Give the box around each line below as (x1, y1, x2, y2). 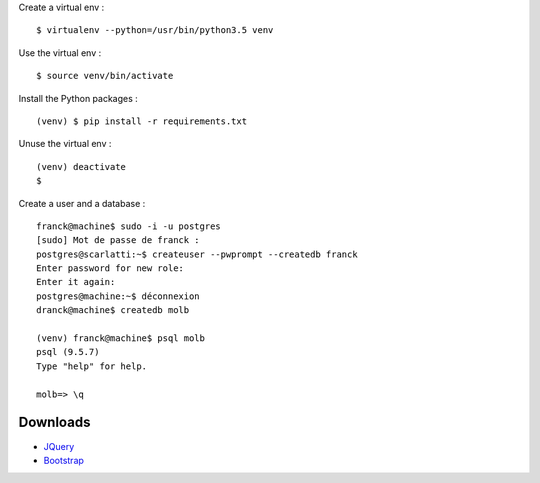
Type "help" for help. (36, 360, 148, 372)
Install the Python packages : (18, 92, 139, 104)
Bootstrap (43, 454, 85, 466)
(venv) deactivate (36, 161, 127, 172)
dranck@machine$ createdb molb (36, 305, 190, 316)
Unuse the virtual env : (18, 138, 112, 150)
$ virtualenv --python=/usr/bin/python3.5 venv (36, 25, 274, 36)
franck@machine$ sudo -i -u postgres (36, 220, 222, 232)
